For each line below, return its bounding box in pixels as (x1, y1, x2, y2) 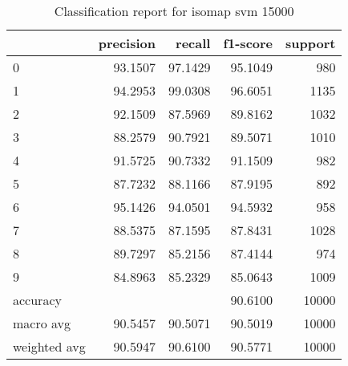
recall (176, 34, 211, 52)
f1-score (223, 34, 273, 52)
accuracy (13, 291, 62, 309)
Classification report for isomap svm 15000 (54, 2, 294, 20)
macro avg (13, 314, 71, 332)
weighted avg (13, 337, 86, 356)
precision (98, 34, 156, 52)
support (285, 34, 336, 52)
